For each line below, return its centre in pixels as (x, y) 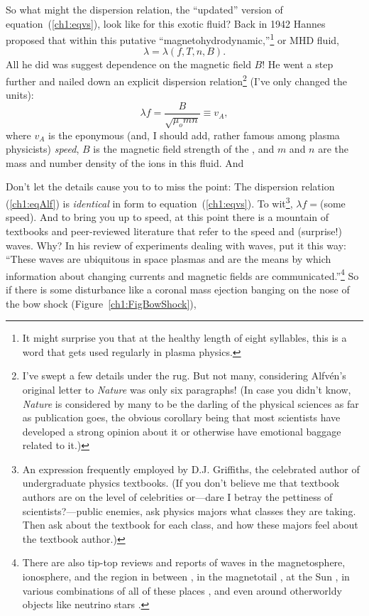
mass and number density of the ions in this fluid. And (125, 162)
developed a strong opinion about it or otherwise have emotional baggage (182, 431)
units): (20, 95)
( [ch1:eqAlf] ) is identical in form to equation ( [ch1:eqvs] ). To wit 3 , (149, 202)
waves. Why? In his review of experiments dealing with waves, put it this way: (176, 245)
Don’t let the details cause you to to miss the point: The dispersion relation (170, 187)
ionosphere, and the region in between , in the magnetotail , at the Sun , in (186, 577)
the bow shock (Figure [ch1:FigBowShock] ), (101, 303)
